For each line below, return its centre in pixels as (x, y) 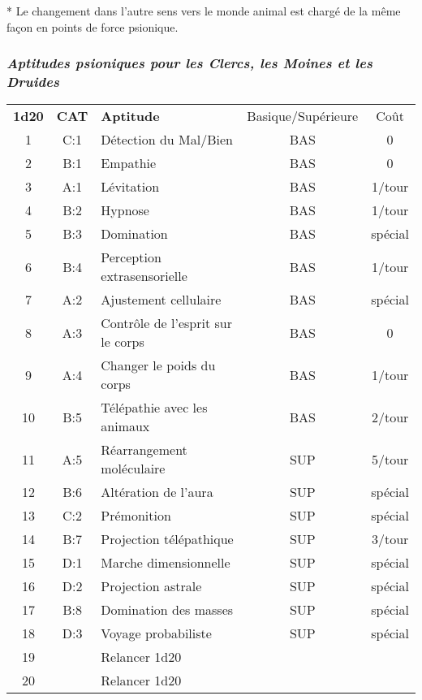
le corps (123, 342)
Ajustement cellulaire (161, 300)
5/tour (390, 459)
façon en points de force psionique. (93, 26)
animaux (125, 426)
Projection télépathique (167, 539)
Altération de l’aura (157, 492)
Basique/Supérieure (303, 116)
